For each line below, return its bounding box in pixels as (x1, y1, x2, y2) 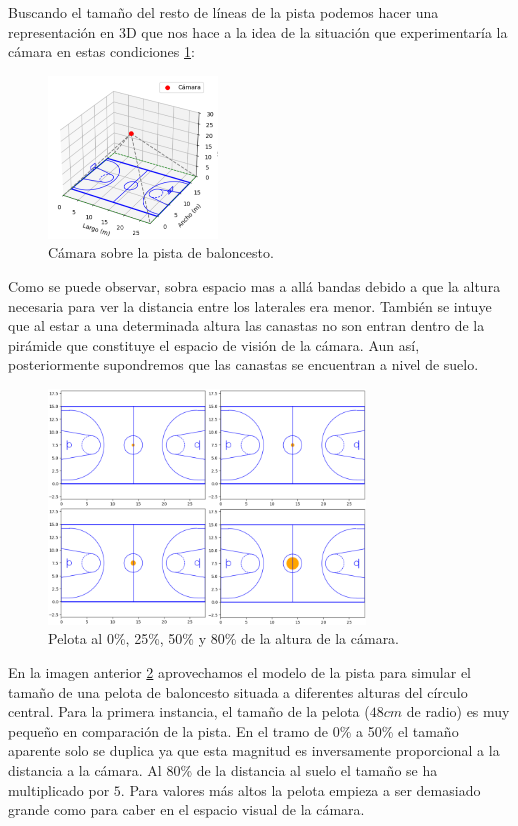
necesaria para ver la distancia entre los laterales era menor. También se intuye (8, 295, 492, 316)
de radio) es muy (406, 701, 510, 722)
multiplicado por (8, 779, 110, 800)
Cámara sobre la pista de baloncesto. (48, 242, 274, 263)
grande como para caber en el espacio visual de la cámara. (8, 799, 365, 820)
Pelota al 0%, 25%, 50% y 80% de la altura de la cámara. (48, 628, 400, 649)
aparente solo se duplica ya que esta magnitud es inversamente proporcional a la (8, 740, 500, 761)
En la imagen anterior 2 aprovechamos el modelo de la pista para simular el (8, 662, 471, 683)
